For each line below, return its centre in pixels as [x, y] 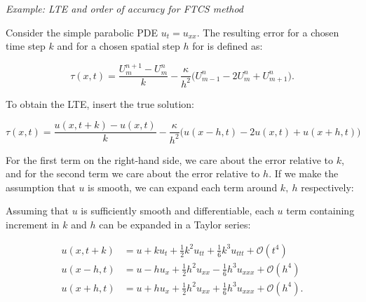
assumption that [41, 187]
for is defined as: [228, 46]
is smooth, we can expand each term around [183, 187]
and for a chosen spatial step [118, 46]
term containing [320, 211]
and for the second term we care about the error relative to [133, 173]
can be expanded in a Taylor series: [175, 225]
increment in [33, 225]
